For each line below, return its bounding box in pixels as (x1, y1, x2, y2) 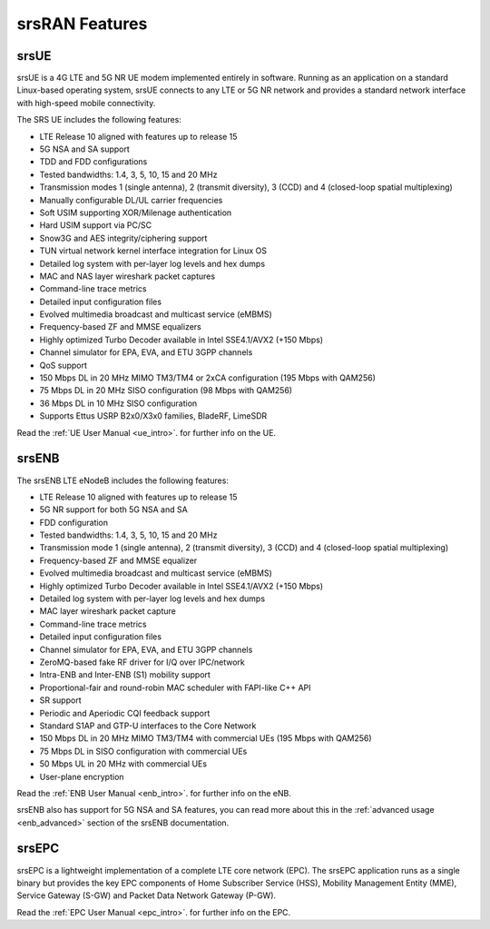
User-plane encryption (39, 771, 124, 782)
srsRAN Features (16, 14, 148, 34)
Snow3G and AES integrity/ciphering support (39, 232, 208, 243)
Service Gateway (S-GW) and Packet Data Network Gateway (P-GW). (16, 890, 277, 901)
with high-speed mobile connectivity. (16, 97, 156, 108)
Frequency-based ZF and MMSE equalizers (39, 321, 201, 332)
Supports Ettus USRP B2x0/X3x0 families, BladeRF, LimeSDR (39, 410, 268, 421)
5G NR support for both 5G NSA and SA (39, 504, 188, 515)
